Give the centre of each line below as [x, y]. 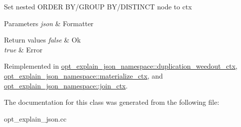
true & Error [23, 49]
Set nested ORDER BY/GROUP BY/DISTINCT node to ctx [98, 6]
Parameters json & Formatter [49, 23]
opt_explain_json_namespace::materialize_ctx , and [84, 75]
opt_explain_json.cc [35, 118]
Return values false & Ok [43, 40]
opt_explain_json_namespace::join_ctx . [66, 85]
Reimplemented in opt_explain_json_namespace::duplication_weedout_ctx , [121, 66]
